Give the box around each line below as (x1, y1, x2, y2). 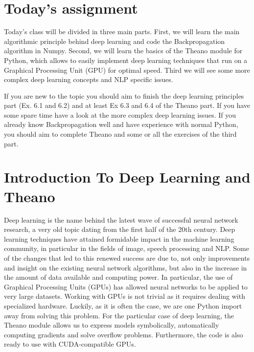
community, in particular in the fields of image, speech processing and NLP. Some (4, 243, 249, 253)
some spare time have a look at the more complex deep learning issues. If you (4, 109, 236, 120)
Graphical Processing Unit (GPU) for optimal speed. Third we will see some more (4, 64, 250, 75)
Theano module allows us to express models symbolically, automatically (4, 320, 219, 330)
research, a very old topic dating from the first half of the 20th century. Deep (4, 224, 235, 234)
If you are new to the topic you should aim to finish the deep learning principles (4, 90, 244, 101)
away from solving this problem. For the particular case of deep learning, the (4, 310, 234, 320)
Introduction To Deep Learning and (4, 167, 251, 187)
